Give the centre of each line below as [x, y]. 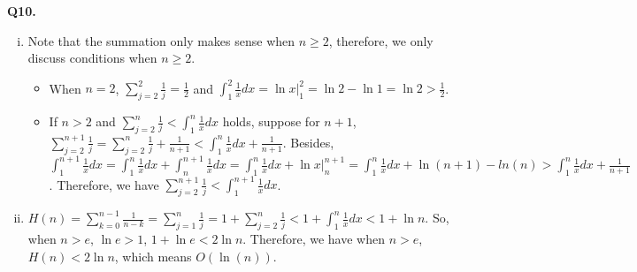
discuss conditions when [92, 58]
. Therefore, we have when [314, 239]
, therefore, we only [381, 40]
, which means [153, 256]
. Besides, [308, 142]
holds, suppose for [271, 121]
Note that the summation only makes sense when [161, 40]
